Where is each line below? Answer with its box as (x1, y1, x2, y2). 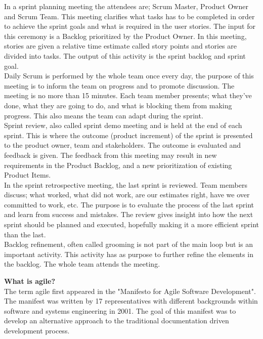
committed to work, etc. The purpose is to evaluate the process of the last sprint (4, 199, 254, 209)
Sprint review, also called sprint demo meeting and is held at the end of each (4, 120, 242, 131)
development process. (4, 325, 70, 335)
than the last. (4, 229, 46, 239)
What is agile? (4, 276, 56, 286)
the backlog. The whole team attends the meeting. (4, 259, 160, 269)
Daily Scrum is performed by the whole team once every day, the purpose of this (4, 70, 254, 81)
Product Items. (4, 169, 51, 180)
